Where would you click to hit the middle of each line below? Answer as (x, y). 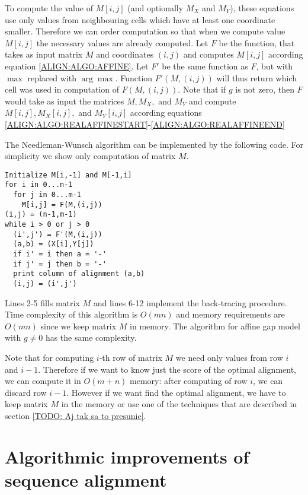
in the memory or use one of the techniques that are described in (179, 404)
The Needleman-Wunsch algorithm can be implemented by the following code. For (154, 144)
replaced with (52, 77)
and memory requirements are (230, 314)
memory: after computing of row (189, 381)
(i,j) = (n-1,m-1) (41, 215)
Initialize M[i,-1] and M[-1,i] (68, 175)
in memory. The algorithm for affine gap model (215, 326)
